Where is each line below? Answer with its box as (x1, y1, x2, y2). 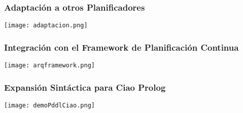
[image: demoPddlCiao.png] (4, 101, 95, 109)
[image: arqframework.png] (4, 62, 95, 69)
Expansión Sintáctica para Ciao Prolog (4, 81, 166, 93)
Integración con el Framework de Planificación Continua (4, 41, 239, 53)
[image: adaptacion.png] (4, 22, 88, 29)
